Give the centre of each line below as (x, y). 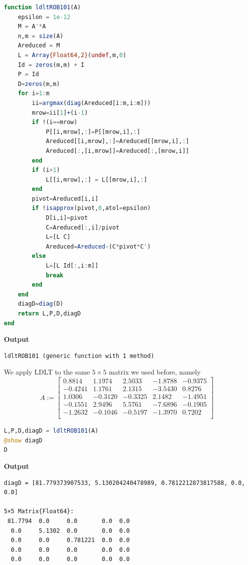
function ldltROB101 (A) (42, 7)
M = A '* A (32, 27)
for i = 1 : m (34, 94)
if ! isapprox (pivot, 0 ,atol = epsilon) (91, 208)
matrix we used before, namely (155, 372)
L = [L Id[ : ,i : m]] (72, 266)
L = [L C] (58, 237)
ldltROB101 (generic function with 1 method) (79, 356)
